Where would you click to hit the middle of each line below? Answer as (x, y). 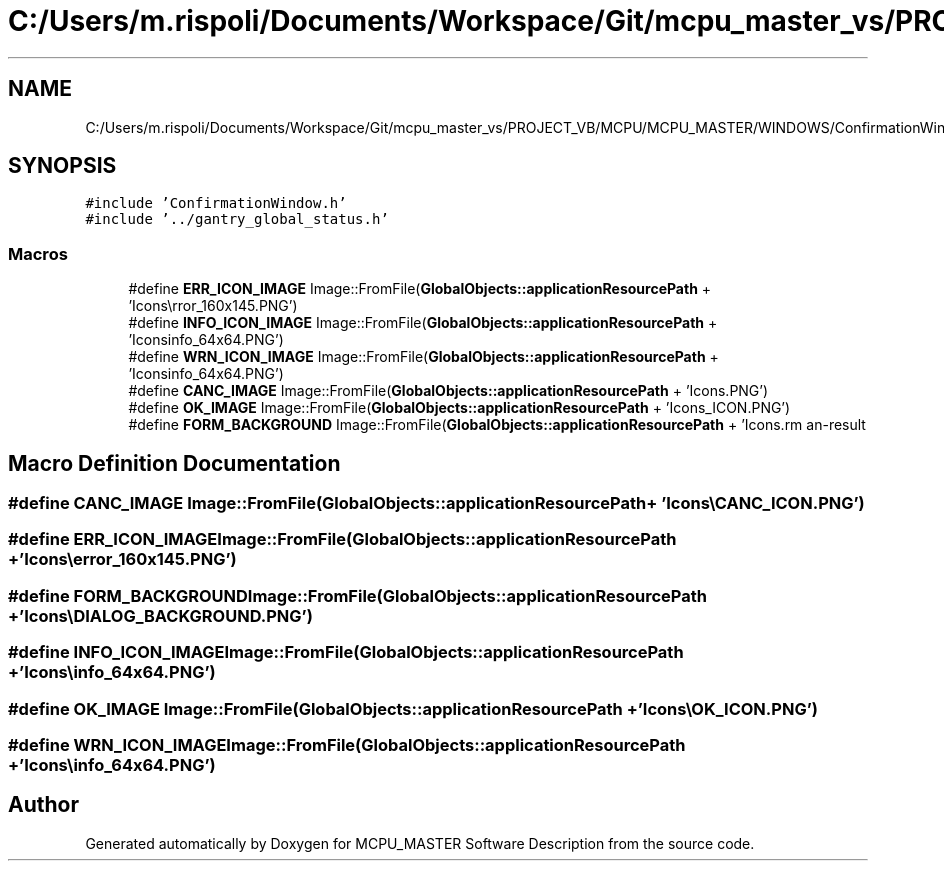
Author (43, 805)
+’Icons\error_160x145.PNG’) (122, 559)
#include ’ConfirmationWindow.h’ (216, 203)
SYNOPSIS (62, 166)
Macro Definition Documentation (174, 463)
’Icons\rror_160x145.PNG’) (213, 306)
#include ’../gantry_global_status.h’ (237, 219)
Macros (38, 253)
